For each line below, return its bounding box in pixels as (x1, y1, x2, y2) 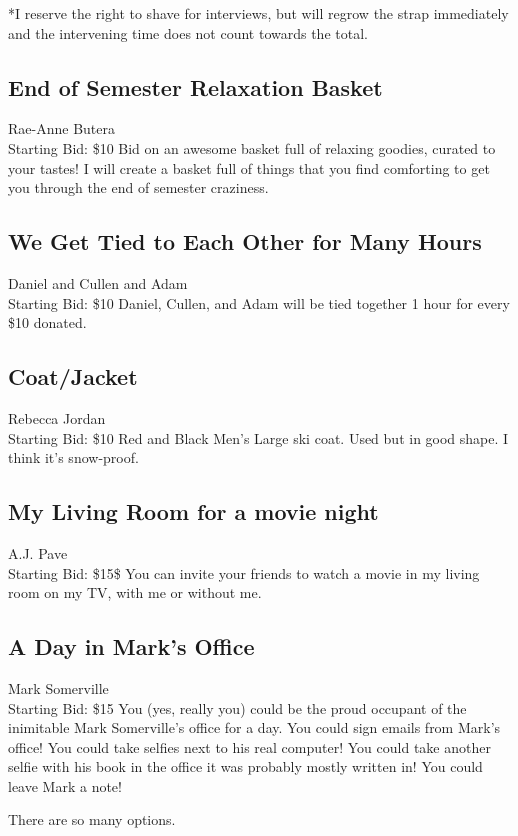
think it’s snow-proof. (8, 447, 139, 468)
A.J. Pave (8, 542, 68, 563)
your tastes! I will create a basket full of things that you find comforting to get (8, 157, 490, 178)
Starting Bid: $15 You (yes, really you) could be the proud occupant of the (8, 697, 467, 718)
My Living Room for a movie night (8, 496, 379, 527)
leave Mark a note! (8, 775, 122, 796)
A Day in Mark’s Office (8, 631, 255, 662)
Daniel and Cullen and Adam (8, 272, 188, 293)
